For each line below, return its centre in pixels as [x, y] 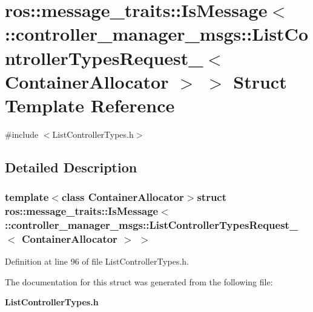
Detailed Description [71, 167]
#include [22, 134]
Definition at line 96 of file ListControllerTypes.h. [97, 261]
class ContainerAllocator [123, 197]
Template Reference [90, 105]
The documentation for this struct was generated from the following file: [139, 281]
